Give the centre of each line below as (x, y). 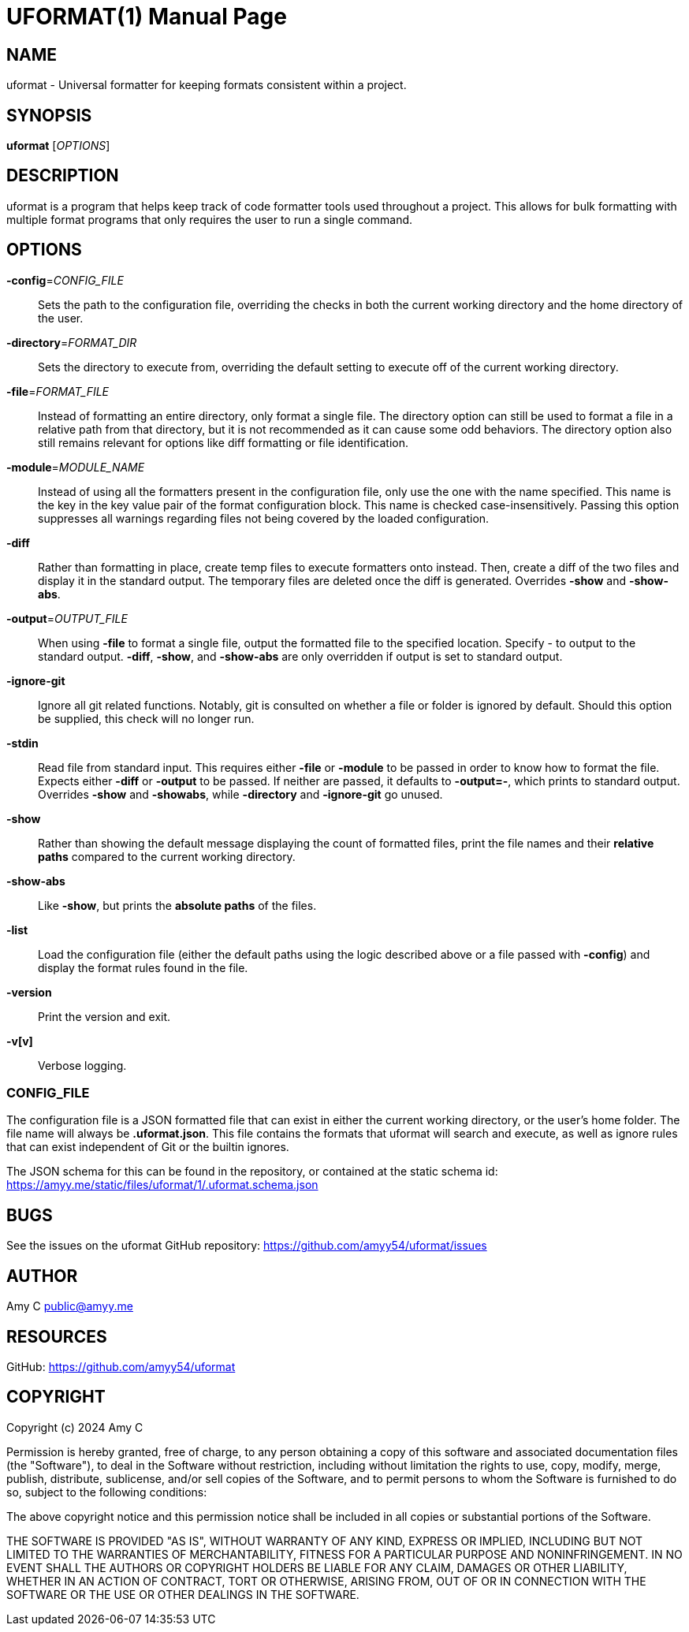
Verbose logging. (82, 1065)
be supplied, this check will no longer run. (146, 718)
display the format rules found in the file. (143, 967)
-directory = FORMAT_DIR (72, 342)
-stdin (22, 743)
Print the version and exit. (104, 1016)
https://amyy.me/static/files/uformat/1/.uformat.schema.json (162, 1185)
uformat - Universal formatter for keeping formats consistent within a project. (207, 85)
